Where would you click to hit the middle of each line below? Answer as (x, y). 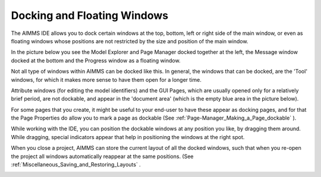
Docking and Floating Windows (90, 15)
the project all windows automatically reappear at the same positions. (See (102, 156)
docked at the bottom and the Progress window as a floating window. (96, 60)
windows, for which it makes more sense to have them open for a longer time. (106, 79)
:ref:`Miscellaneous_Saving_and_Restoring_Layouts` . (76, 165)
